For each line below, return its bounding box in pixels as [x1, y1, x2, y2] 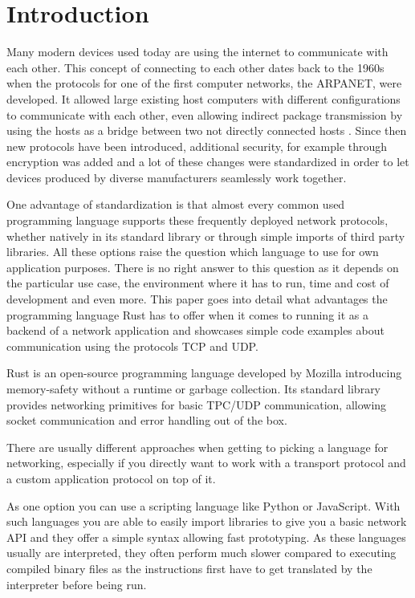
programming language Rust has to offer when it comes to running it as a [6, 306, 368, 323]
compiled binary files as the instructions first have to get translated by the [6, 559, 372, 576]
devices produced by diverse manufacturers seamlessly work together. [6, 169, 347, 185]
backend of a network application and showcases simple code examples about [6, 322, 384, 339]
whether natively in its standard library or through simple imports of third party [6, 227, 405, 244]
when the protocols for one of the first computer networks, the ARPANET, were [6, 75, 402, 92]
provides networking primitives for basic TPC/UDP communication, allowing [6, 396, 387, 413]
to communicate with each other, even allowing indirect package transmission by [6, 106, 403, 123]
